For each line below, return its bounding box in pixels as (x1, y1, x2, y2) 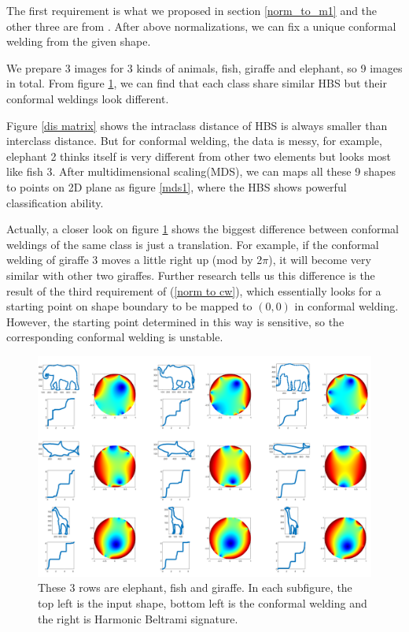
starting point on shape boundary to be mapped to (6, 298, 252, 314)
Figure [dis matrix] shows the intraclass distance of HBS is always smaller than (6, 117, 388, 133)
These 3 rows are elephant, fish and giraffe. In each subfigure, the (38, 579, 352, 596)
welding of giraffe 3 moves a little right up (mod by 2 (6, 251, 263, 268)
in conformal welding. (294, 298, 399, 314)
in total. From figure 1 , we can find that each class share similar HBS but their (6, 75, 387, 91)
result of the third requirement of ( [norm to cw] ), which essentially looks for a (6, 282, 381, 299)
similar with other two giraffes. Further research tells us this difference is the (6, 266, 375, 283)
